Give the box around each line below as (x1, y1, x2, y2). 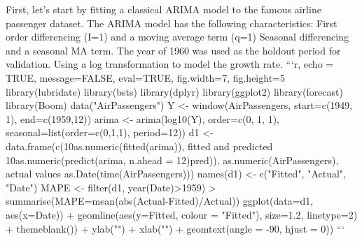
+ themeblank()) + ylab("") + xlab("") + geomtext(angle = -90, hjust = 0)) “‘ (6, 221, 345, 235)
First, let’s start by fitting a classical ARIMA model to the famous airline (6, 2, 321, 16)
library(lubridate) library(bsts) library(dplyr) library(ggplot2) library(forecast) (6, 84, 343, 98)
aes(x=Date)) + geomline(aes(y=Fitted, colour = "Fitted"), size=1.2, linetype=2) (6, 207, 358, 221)
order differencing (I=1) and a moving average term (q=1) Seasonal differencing (6, 29, 349, 44)
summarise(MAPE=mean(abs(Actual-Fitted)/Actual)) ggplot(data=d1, (6, 193, 314, 208)
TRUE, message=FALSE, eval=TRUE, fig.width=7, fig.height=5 (6, 70, 285, 85)
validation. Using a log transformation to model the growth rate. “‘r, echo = (6, 57, 334, 71)
